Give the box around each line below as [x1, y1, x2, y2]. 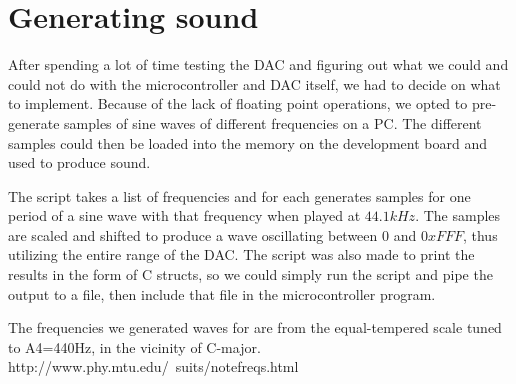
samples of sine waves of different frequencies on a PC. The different [64, 112, 482, 133]
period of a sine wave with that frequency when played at [8, 205, 361, 226]
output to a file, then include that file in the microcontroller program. [8, 283, 436, 304]
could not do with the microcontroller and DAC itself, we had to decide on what [8, 73, 501, 94]
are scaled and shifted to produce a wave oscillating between [8, 224, 378, 245]
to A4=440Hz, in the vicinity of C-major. [8, 336, 261, 357]
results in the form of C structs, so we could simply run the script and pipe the [8, 264, 493, 285]
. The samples [415, 205, 501, 226]
